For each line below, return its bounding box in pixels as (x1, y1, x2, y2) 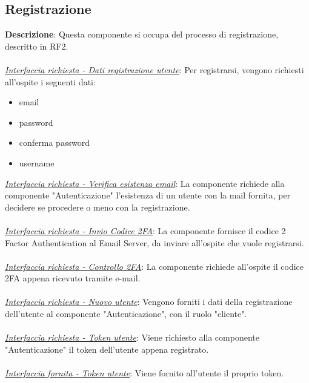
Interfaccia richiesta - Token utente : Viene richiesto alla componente (5, 331, 259, 344)
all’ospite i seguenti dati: (5, 75, 96, 88)
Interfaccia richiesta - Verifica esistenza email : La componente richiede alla (5, 177, 285, 189)
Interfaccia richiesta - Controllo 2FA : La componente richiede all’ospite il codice (5, 260, 304, 272)
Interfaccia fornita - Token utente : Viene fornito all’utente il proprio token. (5, 367, 284, 379)
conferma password (19, 136, 90, 149)
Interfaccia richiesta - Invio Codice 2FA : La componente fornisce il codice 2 (5, 224, 286, 237)
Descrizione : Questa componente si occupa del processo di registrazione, (5, 28, 279, 41)
